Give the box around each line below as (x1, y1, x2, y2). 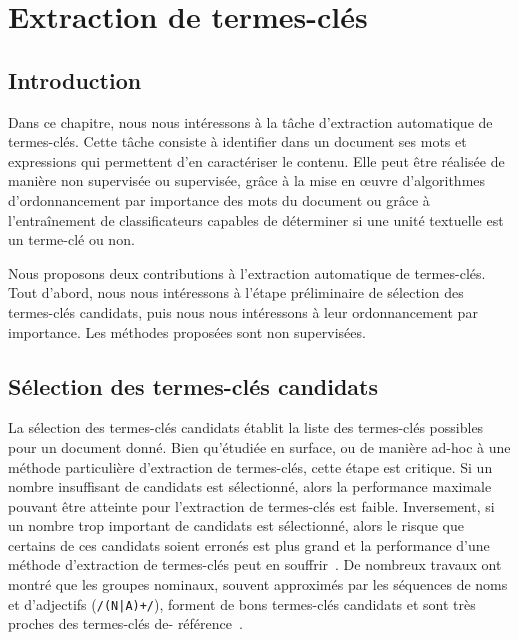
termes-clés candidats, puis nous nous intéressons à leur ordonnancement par (8, 301, 478, 322)
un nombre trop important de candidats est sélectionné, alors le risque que (8, 515, 464, 536)
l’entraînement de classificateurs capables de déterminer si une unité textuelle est (8, 209, 504, 230)
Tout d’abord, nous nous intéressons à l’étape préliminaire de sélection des (8, 282, 464, 303)
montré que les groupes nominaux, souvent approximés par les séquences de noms (8, 574, 508, 595)
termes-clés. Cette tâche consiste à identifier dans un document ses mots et (8, 131, 467, 152)
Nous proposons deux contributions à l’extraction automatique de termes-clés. (8, 262, 486, 283)
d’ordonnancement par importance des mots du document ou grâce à (8, 189, 430, 210)
